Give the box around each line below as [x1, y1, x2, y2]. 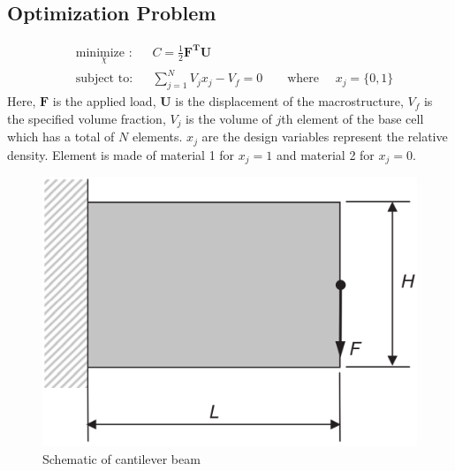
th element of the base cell [281, 109, 424, 127]
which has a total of [7, 127, 115, 146]
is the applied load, [52, 92, 156, 110]
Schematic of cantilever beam [42, 449, 201, 467]
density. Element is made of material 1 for [7, 145, 235, 163]
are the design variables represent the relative [201, 127, 448, 146]
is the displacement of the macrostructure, [175, 92, 404, 110]
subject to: [75, 72, 133, 86]
